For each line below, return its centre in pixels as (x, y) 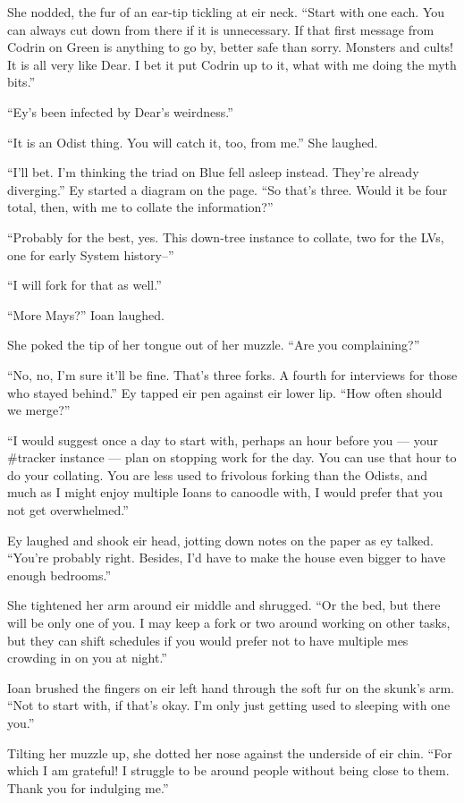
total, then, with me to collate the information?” (140, 207)
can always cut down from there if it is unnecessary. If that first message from (221, 29)
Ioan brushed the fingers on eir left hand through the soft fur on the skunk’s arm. (231, 687)
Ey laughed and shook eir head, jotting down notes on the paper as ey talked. (220, 540)
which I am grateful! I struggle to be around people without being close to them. (228, 770)
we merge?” (39, 410)
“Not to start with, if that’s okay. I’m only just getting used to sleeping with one (229, 705)
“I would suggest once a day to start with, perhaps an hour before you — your (223, 440)
